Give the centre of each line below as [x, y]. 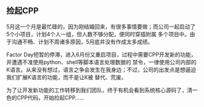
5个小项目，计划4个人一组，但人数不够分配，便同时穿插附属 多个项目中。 [98, 34]
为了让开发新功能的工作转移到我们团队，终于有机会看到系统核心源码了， [97, 90]
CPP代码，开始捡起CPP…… [51, 97]
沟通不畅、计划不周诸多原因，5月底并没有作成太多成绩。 [82, 42]
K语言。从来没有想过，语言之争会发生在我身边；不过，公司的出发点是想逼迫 [101, 70]
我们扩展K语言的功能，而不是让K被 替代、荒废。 [66, 77]
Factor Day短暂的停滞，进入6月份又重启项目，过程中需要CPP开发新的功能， [101, 54]
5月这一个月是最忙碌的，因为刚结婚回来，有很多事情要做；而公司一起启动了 [101, 27]
